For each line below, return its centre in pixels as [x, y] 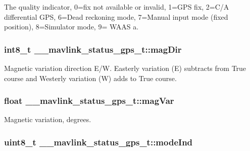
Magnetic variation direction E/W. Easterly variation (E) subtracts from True [125, 68]
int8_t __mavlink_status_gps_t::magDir [93, 49]
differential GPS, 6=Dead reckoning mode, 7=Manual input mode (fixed [116, 16]
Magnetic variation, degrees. [48, 119]
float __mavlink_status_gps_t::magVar [89, 101]
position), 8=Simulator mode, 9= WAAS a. [71, 27]
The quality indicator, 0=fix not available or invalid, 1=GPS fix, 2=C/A [117, 7]
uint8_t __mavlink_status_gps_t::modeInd [98, 142]
